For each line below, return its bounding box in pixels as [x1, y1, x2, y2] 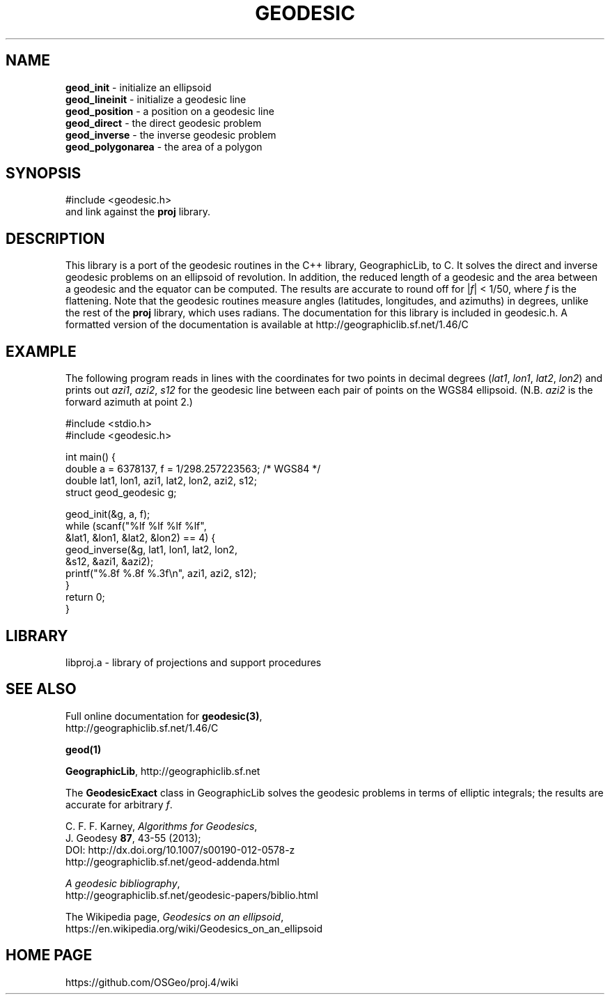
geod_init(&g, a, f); [65, 508, 150, 521]
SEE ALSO [6, 680, 77, 698]
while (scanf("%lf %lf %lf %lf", [65, 520, 207, 532]
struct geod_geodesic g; [65, 486, 177, 499]
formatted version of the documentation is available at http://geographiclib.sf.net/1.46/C [65, 318, 469, 331]
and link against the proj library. [65, 206, 210, 218]
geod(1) [65, 743, 102, 755]
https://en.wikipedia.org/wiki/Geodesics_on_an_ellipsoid [65, 922, 323, 934]
